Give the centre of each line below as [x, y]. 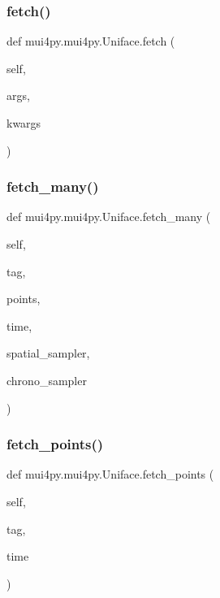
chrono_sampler [47, 380]
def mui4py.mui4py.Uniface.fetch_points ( [110, 474]
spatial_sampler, [48, 353]
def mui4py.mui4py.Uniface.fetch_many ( [109, 217]
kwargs [24, 123]
